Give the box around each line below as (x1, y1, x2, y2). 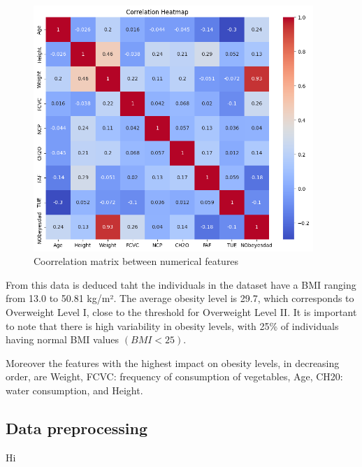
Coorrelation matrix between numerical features (34, 254, 239, 268)
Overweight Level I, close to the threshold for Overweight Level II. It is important (6, 304, 357, 319)
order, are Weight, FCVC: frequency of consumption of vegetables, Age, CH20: (6, 369, 343, 384)
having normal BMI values (6, 332, 120, 347)
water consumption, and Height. (6, 382, 143, 397)
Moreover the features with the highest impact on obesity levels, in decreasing (6, 355, 340, 370)
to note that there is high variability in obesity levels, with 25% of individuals (6, 318, 339, 333)
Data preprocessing (6, 417, 148, 438)
